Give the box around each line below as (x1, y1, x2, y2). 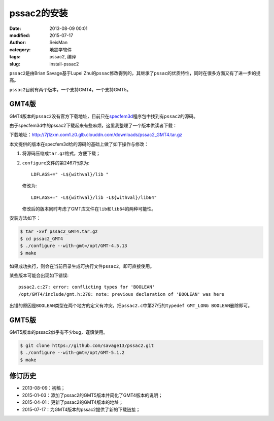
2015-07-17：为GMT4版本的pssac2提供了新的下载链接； (22, 406, 141, 412)
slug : (9, 61, 20, 67)
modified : (9, 32, 30, 38)
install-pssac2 (49, 61, 79, 67)
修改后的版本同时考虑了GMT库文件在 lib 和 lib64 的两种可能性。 (22, 206, 156, 212)
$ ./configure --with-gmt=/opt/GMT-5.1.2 (20, 350, 125, 356)
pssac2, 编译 (49, 54, 76, 60)
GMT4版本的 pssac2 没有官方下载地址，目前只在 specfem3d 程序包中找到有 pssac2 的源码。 (9, 113, 198, 119)
